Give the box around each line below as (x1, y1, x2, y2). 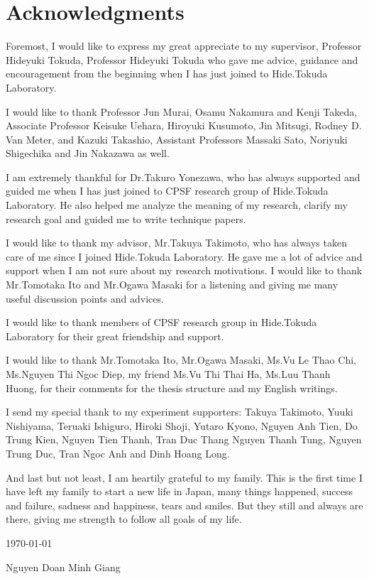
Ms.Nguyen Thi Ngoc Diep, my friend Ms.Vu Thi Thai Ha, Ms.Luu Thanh (6, 367, 331, 381)
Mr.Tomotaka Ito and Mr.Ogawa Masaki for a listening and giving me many (6, 277, 338, 292)
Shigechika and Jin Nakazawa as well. (6, 146, 170, 161)
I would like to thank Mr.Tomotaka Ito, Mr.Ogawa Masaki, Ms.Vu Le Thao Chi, (6, 352, 356, 367)
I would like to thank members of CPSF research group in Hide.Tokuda (6, 315, 317, 330)
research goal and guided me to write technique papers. (6, 211, 246, 226)
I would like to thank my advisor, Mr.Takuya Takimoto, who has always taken (6, 235, 347, 250)
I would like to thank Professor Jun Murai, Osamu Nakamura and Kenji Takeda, (6, 104, 358, 119)
